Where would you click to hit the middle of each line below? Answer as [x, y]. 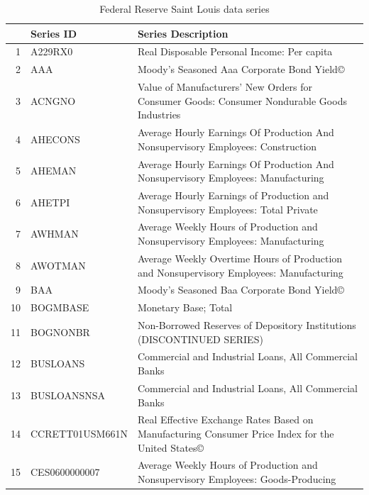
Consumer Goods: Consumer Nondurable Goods [242, 100]
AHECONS [55, 139]
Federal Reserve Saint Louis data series [184, 9]
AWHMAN [55, 234]
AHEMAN [54, 171]
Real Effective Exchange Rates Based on [225, 419]
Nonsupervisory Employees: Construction [227, 146]
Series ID [54, 33]
